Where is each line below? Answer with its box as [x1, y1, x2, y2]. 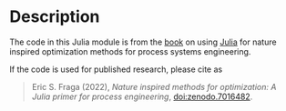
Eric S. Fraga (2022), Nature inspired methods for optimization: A [31, 81, 277, 92]
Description [9, 6, 100, 27]
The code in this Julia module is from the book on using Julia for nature [9, 36, 277, 47]
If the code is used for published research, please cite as [9, 64, 223, 75]
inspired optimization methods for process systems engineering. [9, 45, 251, 56]
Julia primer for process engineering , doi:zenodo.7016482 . [31, 91, 253, 102]
